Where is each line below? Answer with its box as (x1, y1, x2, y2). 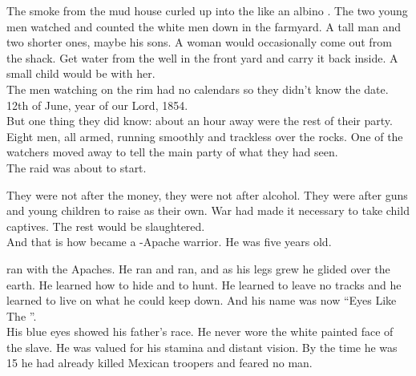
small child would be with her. (6, 65, 155, 82)
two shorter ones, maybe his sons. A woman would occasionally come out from (6, 34, 392, 51)
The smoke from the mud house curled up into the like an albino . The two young (6, 2, 408, 18)
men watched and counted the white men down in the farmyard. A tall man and (6, 18, 402, 34)
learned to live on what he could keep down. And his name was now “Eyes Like (6, 292, 397, 309)
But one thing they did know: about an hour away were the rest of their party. (6, 112, 393, 129)
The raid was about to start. (6, 159, 147, 176)
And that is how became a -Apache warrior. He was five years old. (6, 233, 332, 250)
